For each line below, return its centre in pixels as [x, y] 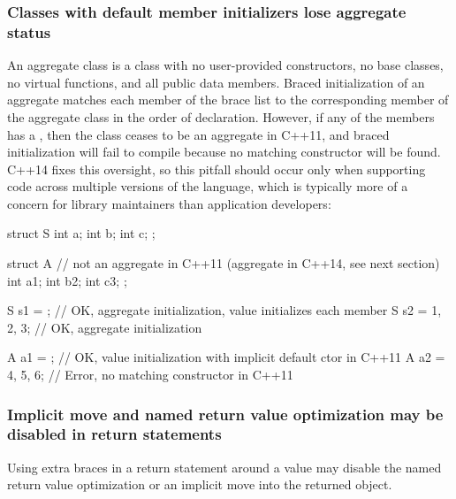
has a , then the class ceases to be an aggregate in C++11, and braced [198, 134]
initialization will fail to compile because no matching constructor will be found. [224, 152]
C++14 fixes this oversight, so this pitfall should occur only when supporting [217, 169]
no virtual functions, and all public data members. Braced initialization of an [216, 82]
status [29, 31]
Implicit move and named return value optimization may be [225, 414]
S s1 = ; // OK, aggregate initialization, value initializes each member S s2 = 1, [224, 310]
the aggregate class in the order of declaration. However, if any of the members [221, 116]
